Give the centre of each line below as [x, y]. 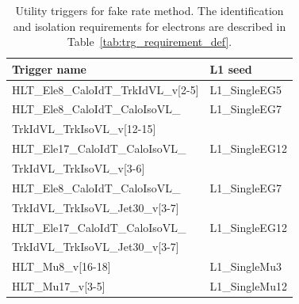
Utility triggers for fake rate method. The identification [149, 10]
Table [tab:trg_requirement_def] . [149, 42]
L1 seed [231, 68]
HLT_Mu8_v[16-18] [61, 266]
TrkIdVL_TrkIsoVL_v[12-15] [84, 129]
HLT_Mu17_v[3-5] [59, 286]
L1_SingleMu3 [245, 266]
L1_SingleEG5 [245, 89]
